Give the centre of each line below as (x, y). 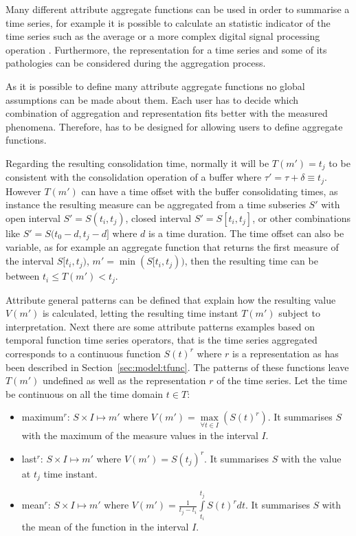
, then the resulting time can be (251, 261)
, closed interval (158, 218)
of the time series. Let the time (282, 380)
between (23, 276)
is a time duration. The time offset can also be (246, 233)
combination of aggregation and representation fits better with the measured (167, 113)
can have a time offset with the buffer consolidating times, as (210, 191)
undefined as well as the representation (124, 380)
